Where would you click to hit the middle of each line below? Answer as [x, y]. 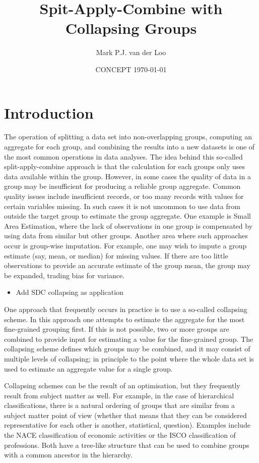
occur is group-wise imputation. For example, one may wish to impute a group [125, 245]
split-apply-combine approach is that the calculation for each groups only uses [125, 166]
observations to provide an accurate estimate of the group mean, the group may [127, 265]
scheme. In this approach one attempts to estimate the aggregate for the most [124, 319]
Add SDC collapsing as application [70, 292]
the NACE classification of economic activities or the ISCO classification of [120, 435]
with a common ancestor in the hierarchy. [68, 455]
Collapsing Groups [131, 28]
